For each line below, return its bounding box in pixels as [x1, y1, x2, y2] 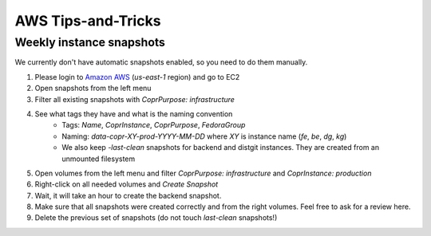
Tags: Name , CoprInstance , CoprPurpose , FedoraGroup [61, 120, 246, 130]
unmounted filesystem [61, 154, 136, 163]
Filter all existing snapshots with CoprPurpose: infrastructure [34, 94, 235, 104]
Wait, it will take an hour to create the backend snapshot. [34, 191, 222, 200]
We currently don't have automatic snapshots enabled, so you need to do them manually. [14, 57, 308, 67]
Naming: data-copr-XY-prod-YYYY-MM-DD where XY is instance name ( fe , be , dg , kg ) [61, 132, 347, 141]
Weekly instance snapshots [14, 35, 165, 49]
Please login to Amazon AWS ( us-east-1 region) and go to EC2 [34, 72, 240, 81]
